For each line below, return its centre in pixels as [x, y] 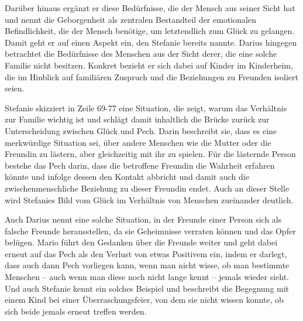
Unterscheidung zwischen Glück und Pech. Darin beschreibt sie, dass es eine [141, 130]
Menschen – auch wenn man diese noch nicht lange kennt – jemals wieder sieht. [147, 277]
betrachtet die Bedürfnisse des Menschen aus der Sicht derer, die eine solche [141, 54]
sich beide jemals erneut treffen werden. [76, 311]
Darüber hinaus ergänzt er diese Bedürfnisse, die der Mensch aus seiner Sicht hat [150, 8]
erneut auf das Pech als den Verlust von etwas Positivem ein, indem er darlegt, [146, 253]
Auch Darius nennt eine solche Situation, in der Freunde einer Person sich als [143, 219]
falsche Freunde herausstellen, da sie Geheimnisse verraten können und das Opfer [150, 230]
